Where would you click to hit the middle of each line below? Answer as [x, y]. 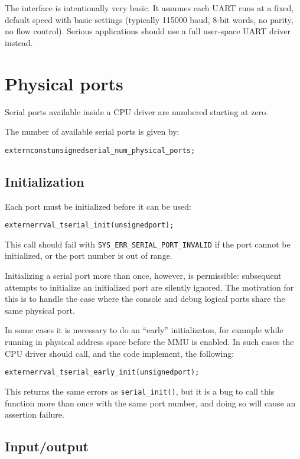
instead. [19, 42]
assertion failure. [35, 414]
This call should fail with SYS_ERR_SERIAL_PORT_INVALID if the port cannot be [148, 244]
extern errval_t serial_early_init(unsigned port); [102, 372]
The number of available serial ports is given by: [92, 131]
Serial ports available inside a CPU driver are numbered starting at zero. [137, 111]
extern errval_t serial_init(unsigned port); [89, 225]
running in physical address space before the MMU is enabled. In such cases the [149, 342]
